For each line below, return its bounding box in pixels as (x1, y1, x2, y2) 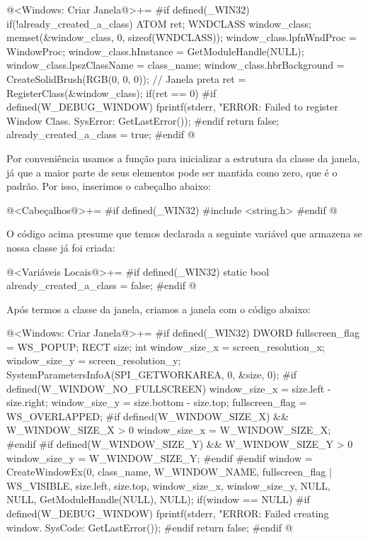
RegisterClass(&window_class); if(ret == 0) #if (6, 85, 217, 100)
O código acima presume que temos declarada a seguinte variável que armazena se (6, 226, 362, 241)
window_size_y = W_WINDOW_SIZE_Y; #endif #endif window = (6, 450, 313, 465)
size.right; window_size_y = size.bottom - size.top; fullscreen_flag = (6, 395, 307, 410)
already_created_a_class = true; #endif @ (6, 127, 195, 142)
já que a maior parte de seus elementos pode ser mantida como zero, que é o (6, 164, 338, 179)
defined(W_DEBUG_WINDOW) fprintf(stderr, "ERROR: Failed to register (6, 99, 338, 114)
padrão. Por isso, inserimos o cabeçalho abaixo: (6, 179, 211, 193)
